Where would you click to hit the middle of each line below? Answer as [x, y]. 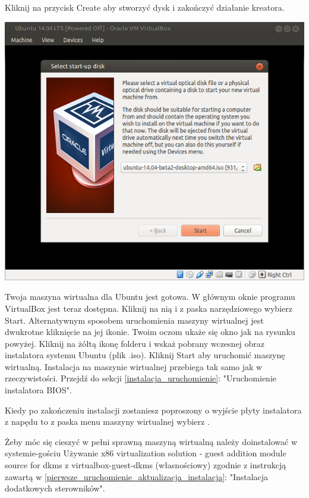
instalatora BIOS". [38, 390]
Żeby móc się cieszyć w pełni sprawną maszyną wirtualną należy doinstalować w [151, 441]
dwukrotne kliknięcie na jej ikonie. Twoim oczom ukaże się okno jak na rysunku [150, 332]
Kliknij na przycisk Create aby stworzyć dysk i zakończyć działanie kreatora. [145, 7]
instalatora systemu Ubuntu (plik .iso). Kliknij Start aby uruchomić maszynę [145, 355]
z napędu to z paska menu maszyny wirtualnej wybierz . [107, 422]
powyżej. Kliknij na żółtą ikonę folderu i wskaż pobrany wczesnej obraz [135, 343]
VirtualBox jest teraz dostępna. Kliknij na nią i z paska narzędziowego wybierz [149, 308]
